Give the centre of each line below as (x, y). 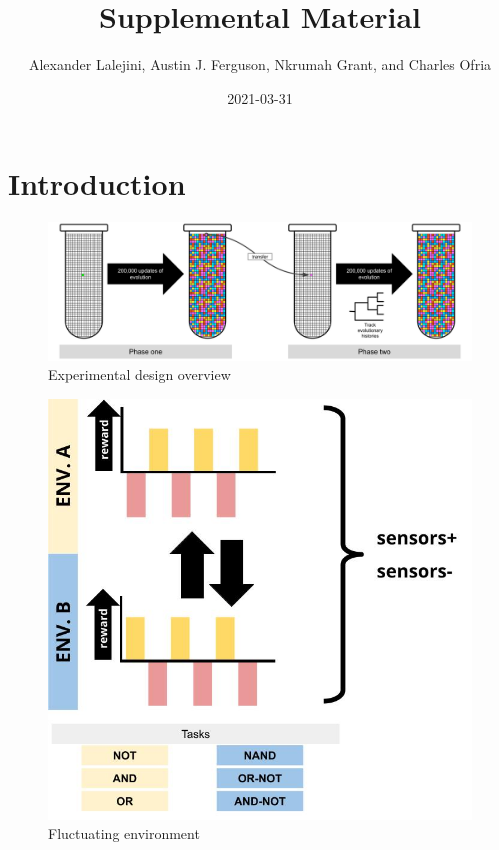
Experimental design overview (139, 374)
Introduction (97, 183)
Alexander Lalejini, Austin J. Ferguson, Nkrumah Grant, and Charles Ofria (260, 64)
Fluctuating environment (124, 833)
